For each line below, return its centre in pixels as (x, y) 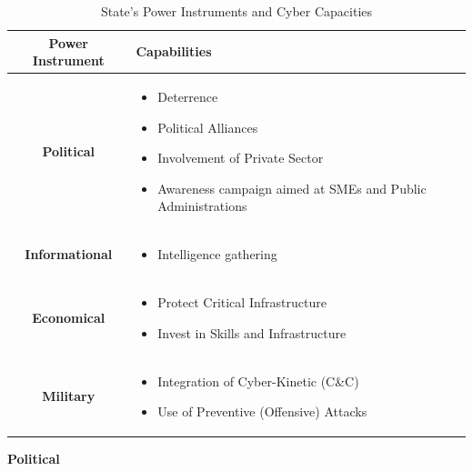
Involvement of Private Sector (241, 158)
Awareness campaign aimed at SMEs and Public (292, 188)
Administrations (202, 206)
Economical (69, 317)
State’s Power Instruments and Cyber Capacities (236, 11)
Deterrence (188, 97)
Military (69, 396)
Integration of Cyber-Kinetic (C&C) (258, 381)
